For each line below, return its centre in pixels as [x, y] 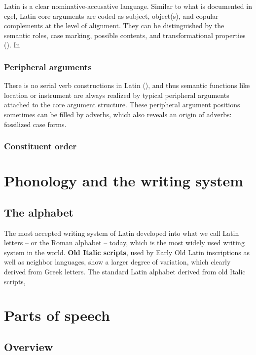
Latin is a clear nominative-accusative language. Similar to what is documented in [128, 6]
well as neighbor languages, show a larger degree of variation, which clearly [117, 262]
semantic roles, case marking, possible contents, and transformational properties [125, 35]
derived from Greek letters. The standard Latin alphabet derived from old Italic [125, 271]
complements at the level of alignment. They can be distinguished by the [114, 25]
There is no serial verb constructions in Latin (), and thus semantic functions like [127, 85]
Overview [29, 346]
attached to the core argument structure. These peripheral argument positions [122, 105]
